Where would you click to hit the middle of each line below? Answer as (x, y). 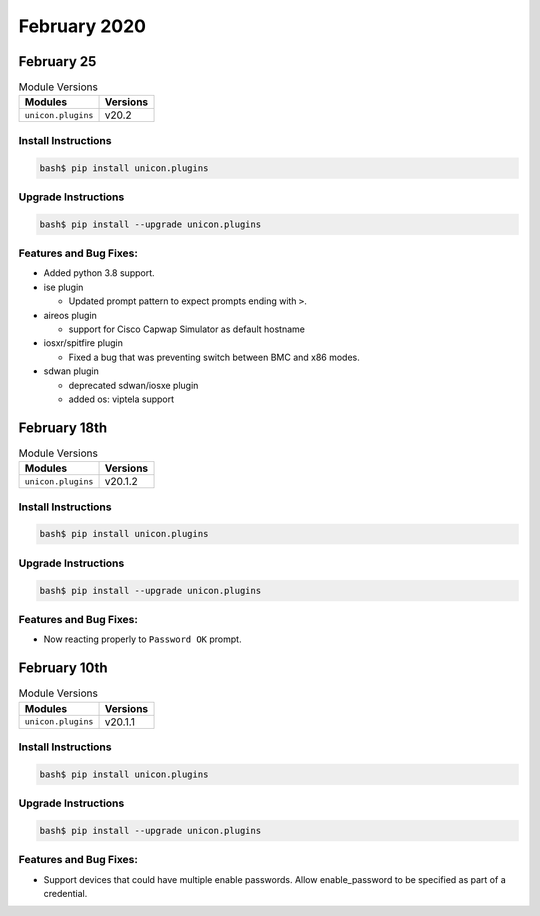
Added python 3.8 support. (99, 273)
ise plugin (63, 287)
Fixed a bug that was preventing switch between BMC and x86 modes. (214, 357)
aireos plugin (70, 315)
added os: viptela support (121, 399)
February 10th (63, 668)
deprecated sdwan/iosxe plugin (133, 385)
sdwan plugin (71, 371)
